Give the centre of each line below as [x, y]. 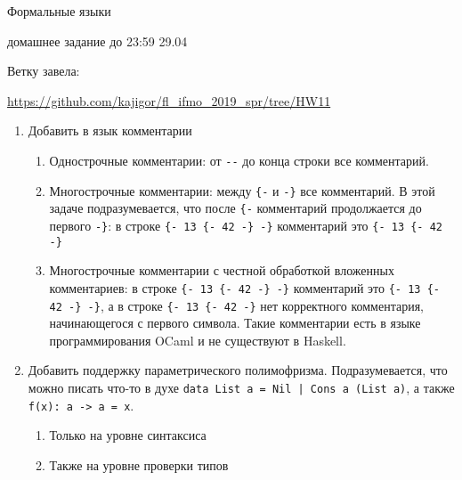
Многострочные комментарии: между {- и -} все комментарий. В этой [242, 190]
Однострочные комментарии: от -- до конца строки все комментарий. [239, 160]
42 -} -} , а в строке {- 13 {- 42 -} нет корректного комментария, [236, 305]
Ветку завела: [44, 71]
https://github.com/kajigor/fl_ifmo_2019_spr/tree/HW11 [169, 100]
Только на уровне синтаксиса [128, 435]
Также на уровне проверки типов [139, 464]
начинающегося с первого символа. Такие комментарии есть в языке [235, 323]
